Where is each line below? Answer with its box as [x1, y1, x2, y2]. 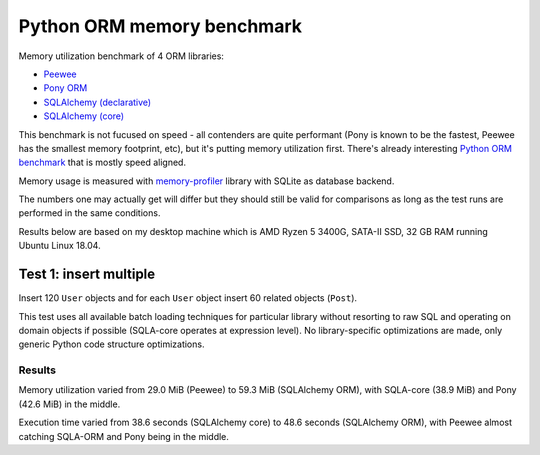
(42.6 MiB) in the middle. [18, 398, 121, 410]
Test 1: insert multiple [18, 266, 156, 283]
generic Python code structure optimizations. [18, 338, 205, 350]
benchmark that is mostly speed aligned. [18, 156, 187, 169]
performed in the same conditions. [18, 207, 161, 219]
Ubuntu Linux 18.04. [18, 240, 101, 252]
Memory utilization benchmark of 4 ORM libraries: [18, 50, 225, 62]
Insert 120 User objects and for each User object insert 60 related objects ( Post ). [18, 292, 358, 304]
